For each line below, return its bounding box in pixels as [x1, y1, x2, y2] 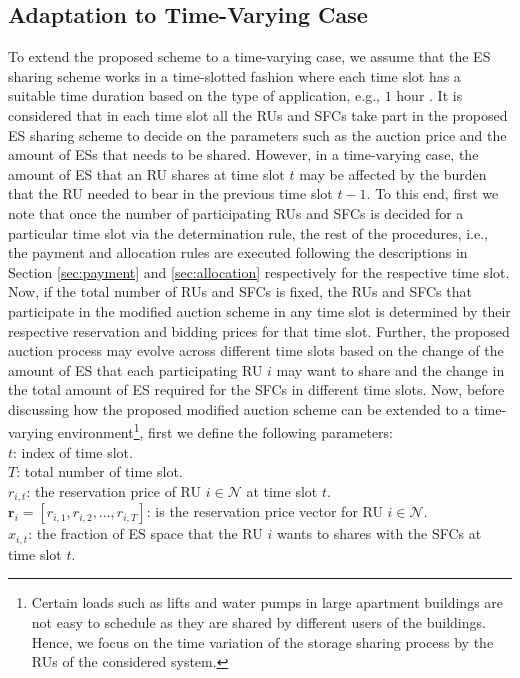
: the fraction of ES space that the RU [28, 523, 263, 544]
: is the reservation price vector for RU [146, 501, 383, 522]
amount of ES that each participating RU [8, 359, 263, 380]
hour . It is [396, 85, 463, 106]
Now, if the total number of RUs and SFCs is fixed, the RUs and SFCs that [8, 281, 472, 302]
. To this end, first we [366, 183, 499, 204]
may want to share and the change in [276, 359, 505, 380]
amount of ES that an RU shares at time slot [8, 163, 285, 184]
